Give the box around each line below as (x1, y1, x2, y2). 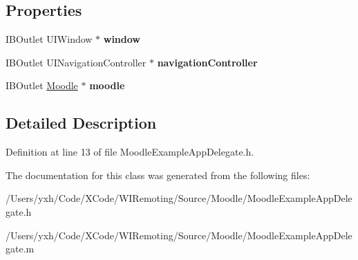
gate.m (6, 241, 35, 256)
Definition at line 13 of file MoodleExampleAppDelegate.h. (6, 145, 254, 159)
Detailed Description (6, 112, 157, 133)
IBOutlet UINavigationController (6, 55, 147, 69)
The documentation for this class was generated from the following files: (6, 167, 310, 182)
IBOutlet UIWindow (6, 32, 93, 46)
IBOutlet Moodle (6, 78, 78, 93)
